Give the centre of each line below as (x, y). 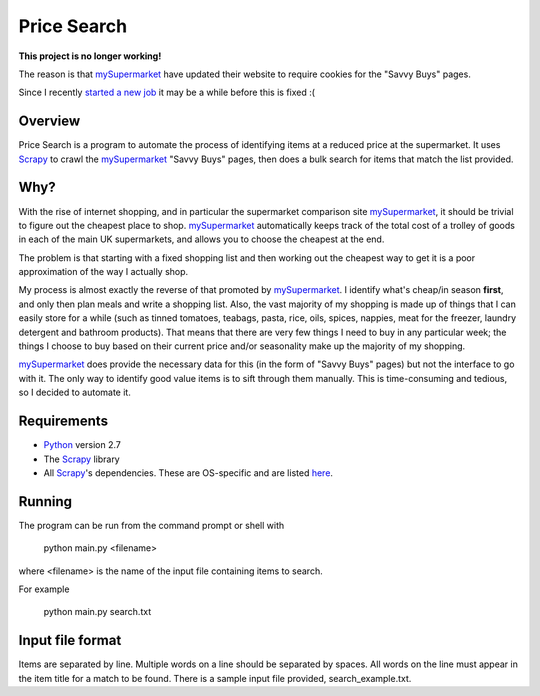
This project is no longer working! (90, 56)
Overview (49, 121)
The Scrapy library (81, 459)
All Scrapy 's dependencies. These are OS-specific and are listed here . (188, 472)
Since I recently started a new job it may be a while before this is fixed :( (166, 92)
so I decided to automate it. (75, 392)
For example (44, 589)
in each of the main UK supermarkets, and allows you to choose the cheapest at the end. (201, 239)
